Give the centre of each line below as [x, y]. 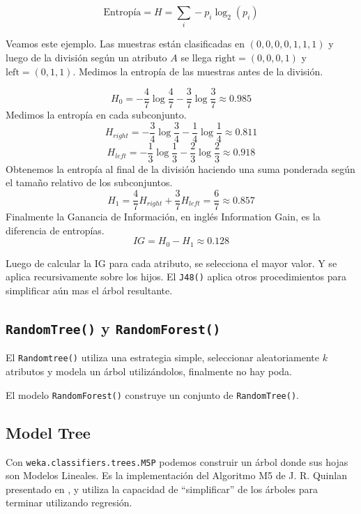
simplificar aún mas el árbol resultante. [89, 290]
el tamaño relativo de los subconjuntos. [89, 182]
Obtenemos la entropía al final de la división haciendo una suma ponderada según [180, 168]
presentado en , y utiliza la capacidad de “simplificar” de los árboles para [162, 489]
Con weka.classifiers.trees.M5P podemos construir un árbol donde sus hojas [177, 461]
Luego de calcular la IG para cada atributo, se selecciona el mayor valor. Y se [171, 263]
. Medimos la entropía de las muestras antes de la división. [198, 71]
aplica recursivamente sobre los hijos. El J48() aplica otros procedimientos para [176, 277]
